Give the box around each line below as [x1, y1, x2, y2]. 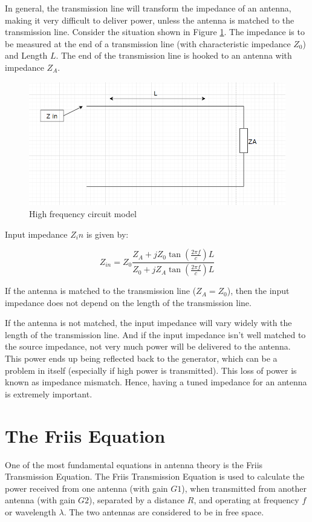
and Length [5, 49, 48, 62]
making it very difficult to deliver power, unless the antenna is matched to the [5, 13, 294, 26]
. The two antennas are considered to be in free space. [63, 505, 264, 518]
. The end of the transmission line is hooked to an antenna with [56, 49, 292, 62]
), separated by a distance [88, 494, 185, 506]
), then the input [227, 284, 290, 297]
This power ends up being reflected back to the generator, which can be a [5, 352, 278, 365]
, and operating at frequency [193, 494, 299, 506]
